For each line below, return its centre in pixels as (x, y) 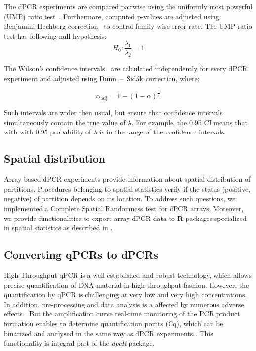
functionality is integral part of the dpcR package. (79, 343)
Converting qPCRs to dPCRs (81, 254)
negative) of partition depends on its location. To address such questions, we (120, 198)
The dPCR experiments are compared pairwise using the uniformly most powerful (128, 6)
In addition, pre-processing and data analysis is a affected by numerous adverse (124, 304)
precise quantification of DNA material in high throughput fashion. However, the (127, 285)
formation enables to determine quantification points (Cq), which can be (114, 323)
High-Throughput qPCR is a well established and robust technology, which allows (128, 275)
